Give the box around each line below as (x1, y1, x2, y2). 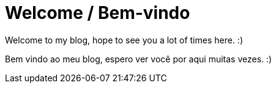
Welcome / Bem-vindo (5, 2, 190, 23)
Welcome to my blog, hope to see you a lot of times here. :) (5, 34, 244, 45)
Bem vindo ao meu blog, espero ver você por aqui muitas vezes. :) (5, 53, 272, 64)
